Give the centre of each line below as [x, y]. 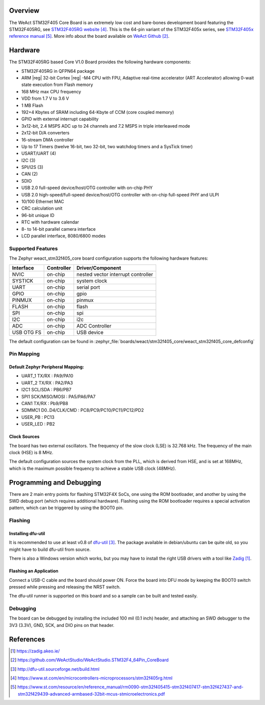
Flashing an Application [34, 571]
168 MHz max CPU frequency [51, 91]
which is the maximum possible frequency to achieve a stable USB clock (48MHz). [93, 468]
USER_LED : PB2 [38, 424]
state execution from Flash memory [57, 85]
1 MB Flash [32, 105]
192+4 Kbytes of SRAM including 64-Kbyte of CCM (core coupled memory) [98, 112]
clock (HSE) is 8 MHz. [31, 452]
